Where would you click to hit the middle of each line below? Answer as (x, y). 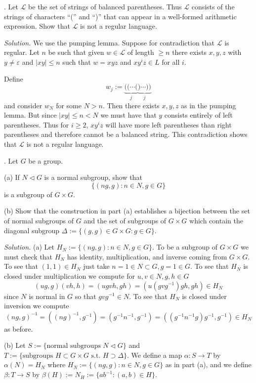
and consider (23, 105)
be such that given (76, 52)
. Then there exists (131, 105)
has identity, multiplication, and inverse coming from (147, 256)
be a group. (45, 160)
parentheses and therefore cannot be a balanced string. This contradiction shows (126, 134)
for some (69, 105)
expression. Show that (37, 26)
